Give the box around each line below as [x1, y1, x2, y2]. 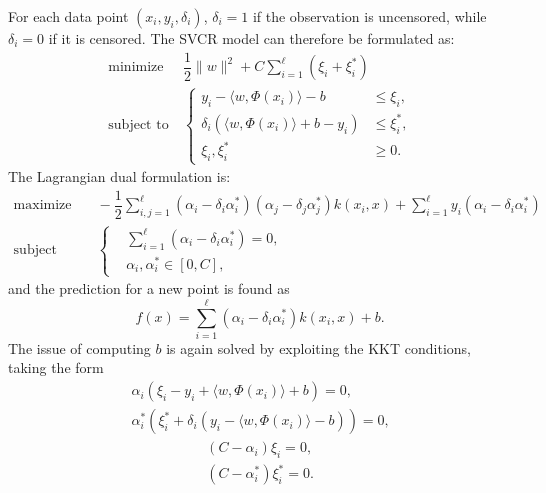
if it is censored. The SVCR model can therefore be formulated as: [48, 28, 455, 48]
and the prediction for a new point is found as [8, 278, 290, 299]
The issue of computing [8, 337, 151, 358]
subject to [108, 118, 169, 133]
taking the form [8, 357, 104, 378]
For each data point [8, 6, 129, 26]
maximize [13, 198, 72, 213]
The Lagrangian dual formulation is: [8, 166, 231, 187]
